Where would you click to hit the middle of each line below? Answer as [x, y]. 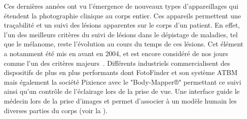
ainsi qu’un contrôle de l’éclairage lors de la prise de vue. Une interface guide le [122, 91]
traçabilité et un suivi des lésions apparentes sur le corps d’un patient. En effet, [122, 25]
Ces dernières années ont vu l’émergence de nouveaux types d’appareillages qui [121, 6]
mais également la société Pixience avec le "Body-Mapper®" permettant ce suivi [123, 82]
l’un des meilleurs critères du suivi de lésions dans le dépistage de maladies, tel [121, 34]
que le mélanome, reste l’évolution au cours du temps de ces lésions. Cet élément [124, 44]
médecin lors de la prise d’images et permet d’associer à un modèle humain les [120, 100]
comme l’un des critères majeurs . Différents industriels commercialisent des [117, 63]
